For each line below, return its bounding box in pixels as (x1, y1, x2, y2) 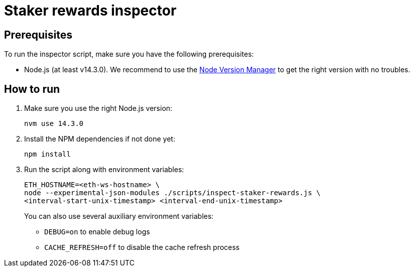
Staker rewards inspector (4, 2, 177, 19)
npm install (24, 150, 71, 159)
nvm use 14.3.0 (24, 119, 84, 128)
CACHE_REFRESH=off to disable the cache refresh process (44, 243, 240, 252)
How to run (4, 82, 60, 95)
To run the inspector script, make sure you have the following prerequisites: (4, 50, 254, 59)
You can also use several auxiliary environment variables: (24, 212, 214, 221)
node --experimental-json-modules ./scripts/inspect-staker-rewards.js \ (24, 189, 321, 197)
